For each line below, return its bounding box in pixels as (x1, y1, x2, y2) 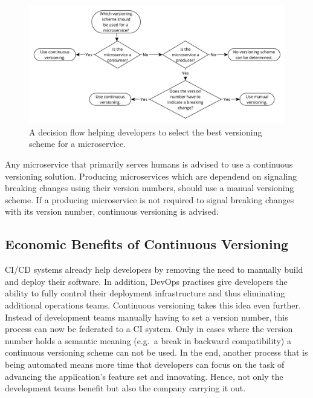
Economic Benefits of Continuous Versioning (5, 235, 289, 253)
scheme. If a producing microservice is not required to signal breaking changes (5, 193, 294, 206)
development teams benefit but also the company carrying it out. (5, 382, 246, 394)
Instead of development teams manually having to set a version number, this (5, 310, 288, 323)
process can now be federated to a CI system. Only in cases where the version (5, 322, 293, 335)
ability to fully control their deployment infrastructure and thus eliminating (5, 287, 285, 299)
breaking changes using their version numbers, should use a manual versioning (5, 181, 294, 194)
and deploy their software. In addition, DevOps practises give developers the (5, 275, 288, 287)
